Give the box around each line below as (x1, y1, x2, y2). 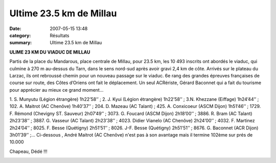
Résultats (50, 32, 70, 38)
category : (9, 32, 31, 38)
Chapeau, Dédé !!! (9, 148, 48, 154)
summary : (9, 40, 32, 46)
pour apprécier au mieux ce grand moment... (9, 87, 104, 93)
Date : (9, 25, 21, 32)
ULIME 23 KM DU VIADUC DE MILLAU (9, 49, 90, 55)
